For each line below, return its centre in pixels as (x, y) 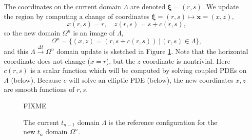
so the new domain (32, 33)
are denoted (148, 6)
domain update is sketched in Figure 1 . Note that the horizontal (152, 51)
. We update (220, 6)
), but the (121, 61)
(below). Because (36, 79)
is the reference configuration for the (163, 122)
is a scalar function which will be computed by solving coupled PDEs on (138, 70)
